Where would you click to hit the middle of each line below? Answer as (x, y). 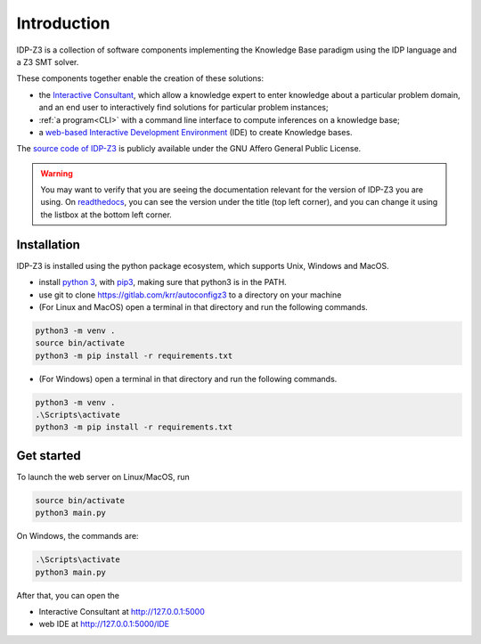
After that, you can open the (68, 595)
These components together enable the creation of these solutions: (140, 78)
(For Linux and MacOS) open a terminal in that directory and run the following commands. (204, 306)
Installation (48, 245)
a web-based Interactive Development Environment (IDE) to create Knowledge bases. (196, 132)
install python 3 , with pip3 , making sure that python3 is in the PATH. (163, 282)
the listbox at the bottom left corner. (106, 215)
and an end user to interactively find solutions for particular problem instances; (183, 108)
